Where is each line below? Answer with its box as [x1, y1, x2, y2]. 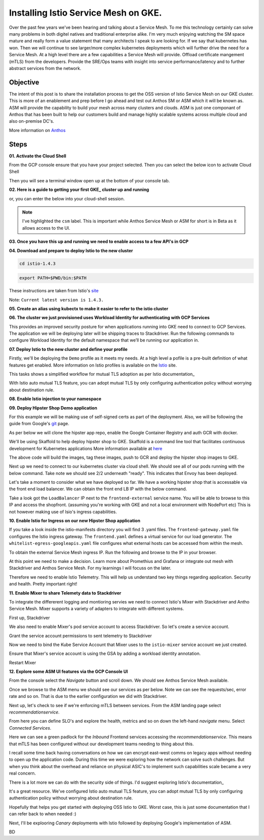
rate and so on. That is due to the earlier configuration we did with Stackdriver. [9, 693, 168, 699]
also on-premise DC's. [9, 118, 54, 124]
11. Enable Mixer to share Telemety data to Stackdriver [9, 590, 122, 596]
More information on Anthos [9, 127, 66, 133]
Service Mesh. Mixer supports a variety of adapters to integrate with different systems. [9, 606, 184, 612]
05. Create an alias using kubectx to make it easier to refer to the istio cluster [9, 305, 169, 311]
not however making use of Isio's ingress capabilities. [9, 509, 117, 515]
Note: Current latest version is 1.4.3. [9, 297, 104, 302]
